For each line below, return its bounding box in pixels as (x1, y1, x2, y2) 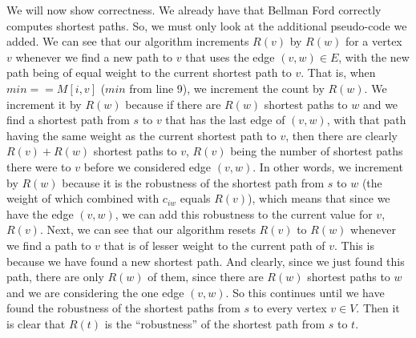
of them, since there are (147, 268, 264, 285)
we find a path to (6, 236, 91, 253)
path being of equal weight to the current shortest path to (6, 64, 292, 81)
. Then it (356, 300, 400, 316)
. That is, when (301, 64, 376, 81)
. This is (334, 236, 374, 253)
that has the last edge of (165, 111, 285, 128)
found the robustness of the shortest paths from (6, 300, 240, 316)
